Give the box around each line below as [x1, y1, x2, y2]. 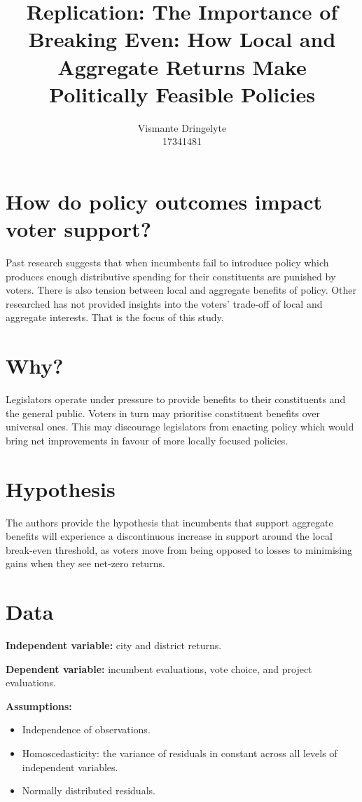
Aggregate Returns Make [57, 52, 307, 81]
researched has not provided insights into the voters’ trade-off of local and [6, 296, 323, 311]
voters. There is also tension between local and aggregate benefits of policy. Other [6, 283, 357, 297]
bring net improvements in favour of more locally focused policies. [6, 433, 288, 447]
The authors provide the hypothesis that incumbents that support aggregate [6, 515, 333, 529]
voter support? [6, 215, 151, 243]
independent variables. [22, 759, 118, 774]
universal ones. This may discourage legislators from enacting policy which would [6, 419, 354, 434]
